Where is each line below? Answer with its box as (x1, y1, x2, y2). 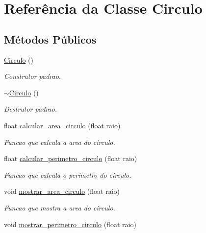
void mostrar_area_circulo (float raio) (4, 186, 120, 196)
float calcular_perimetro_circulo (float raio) (4, 153, 137, 163)
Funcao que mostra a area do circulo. (4, 202, 115, 212)
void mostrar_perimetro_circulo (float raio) (4, 219, 136, 229)
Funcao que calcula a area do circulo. (4, 137, 115, 147)
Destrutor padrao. (4, 104, 57, 114)
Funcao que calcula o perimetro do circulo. (4, 169, 131, 180)
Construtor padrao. (4, 71, 61, 81)
